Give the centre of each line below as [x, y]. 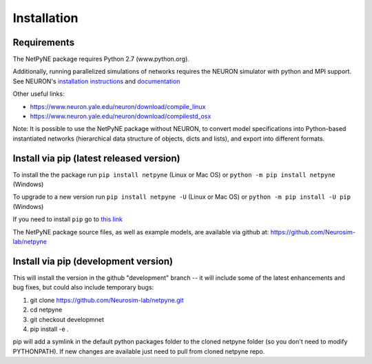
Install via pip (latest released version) [96, 158]
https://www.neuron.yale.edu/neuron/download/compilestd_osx [121, 117]
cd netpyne [46, 310]
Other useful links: [39, 94]
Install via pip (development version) [93, 261]
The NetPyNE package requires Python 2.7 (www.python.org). [101, 59]
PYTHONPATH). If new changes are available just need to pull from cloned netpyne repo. [139, 351]
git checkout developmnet [67, 319]
